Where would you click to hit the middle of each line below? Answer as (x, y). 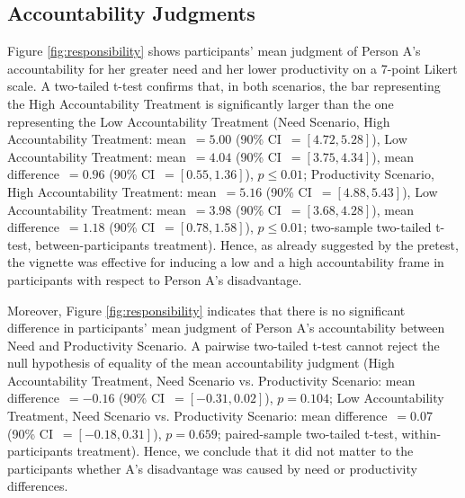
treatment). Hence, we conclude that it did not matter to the (245, 451)
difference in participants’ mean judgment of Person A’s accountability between (226, 328)
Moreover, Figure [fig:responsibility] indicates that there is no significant (206, 310)
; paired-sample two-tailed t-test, (307, 433)
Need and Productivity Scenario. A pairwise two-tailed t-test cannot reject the (224, 345)
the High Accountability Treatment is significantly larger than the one (201, 103)
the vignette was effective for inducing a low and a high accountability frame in (226, 262)
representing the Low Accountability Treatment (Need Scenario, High (199, 121)
